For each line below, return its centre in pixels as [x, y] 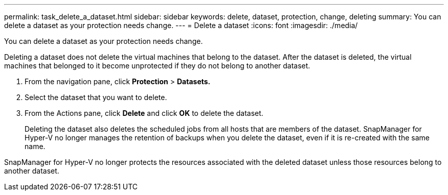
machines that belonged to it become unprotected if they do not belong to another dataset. [157, 66]
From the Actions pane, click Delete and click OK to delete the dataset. [144, 113]
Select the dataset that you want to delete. [96, 97]
